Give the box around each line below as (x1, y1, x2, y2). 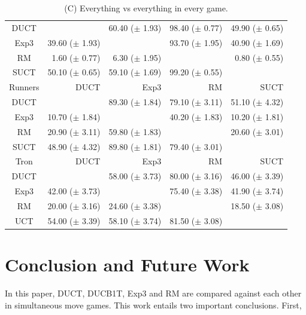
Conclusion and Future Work (5, 252, 250, 277)
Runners (9, 81, 40, 93)
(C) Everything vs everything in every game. (64, 2, 228, 14)
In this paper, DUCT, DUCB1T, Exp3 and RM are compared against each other (5, 287, 302, 299)
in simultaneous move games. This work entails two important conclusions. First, (5, 298, 302, 311)
